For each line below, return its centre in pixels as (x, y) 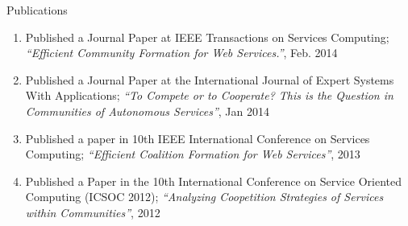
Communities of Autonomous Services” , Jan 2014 (147, 111)
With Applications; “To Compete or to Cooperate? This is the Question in (209, 95)
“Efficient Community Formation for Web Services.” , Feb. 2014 (181, 53)
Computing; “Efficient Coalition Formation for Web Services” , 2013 (193, 154)
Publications (37, 10)
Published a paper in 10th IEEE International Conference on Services (198, 138)
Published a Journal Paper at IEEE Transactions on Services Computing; (207, 37)
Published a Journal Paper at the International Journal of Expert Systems (210, 79)
